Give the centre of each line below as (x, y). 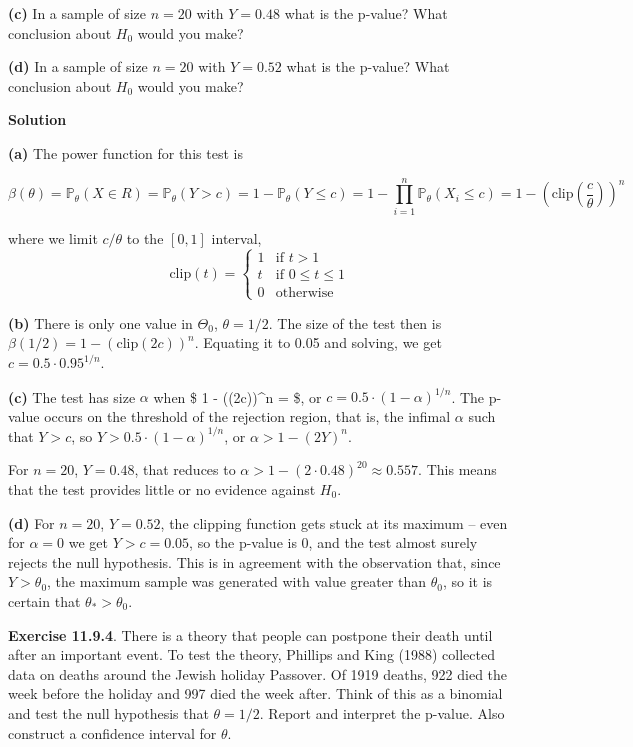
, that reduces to (185, 469)
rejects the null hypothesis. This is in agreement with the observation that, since (254, 561)
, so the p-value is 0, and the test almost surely (333, 542)
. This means (457, 469)
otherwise (304, 292)
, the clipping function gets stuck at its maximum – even (334, 522)
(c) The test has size (72, 396)
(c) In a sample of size (77, 13)
